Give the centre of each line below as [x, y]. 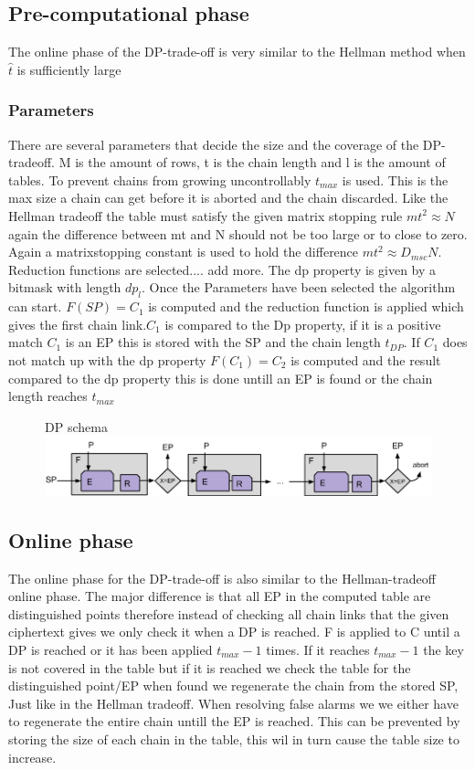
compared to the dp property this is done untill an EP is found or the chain [221, 378]
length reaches [48, 396]
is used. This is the [395, 179]
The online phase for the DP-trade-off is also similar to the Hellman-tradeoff [222, 578]
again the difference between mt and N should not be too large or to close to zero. [238, 233]
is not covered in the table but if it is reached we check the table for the [210, 667]
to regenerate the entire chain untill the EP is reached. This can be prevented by [234, 721]
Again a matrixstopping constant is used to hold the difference [184, 252]
